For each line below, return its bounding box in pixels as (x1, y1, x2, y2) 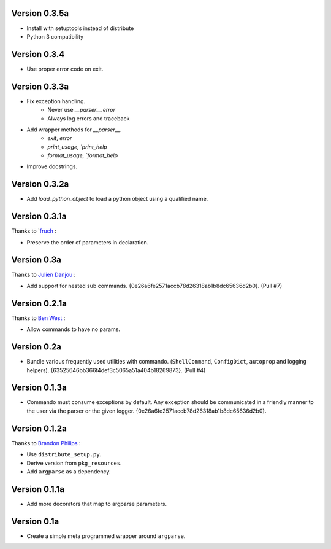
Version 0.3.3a (11, 81, 69, 91)
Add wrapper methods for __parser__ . (26, 126, 122, 133)
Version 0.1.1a (11, 484, 64, 494)
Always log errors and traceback (47, 114, 130, 122)
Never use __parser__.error (47, 106, 116, 114)
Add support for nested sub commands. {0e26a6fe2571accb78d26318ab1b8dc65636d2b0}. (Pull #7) (26, 282, 283, 289)
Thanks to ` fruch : (11, 227, 56, 235)
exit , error (47, 134, 72, 142)
